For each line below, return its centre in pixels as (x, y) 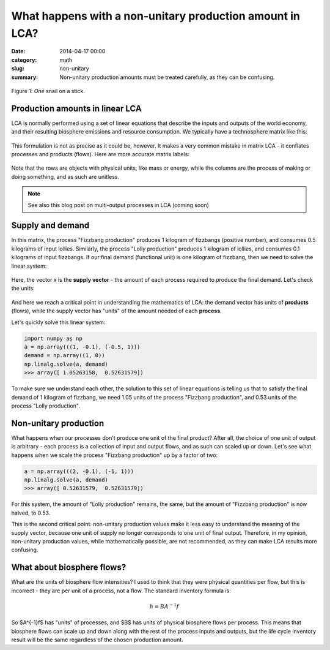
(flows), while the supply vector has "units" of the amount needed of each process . (117, 311)
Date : (18, 51)
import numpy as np (53, 338)
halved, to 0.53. (31, 513)
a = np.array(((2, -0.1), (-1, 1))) (79, 471)
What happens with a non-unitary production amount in (156, 16)
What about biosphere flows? (69, 568)
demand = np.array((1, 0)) (64, 356)
